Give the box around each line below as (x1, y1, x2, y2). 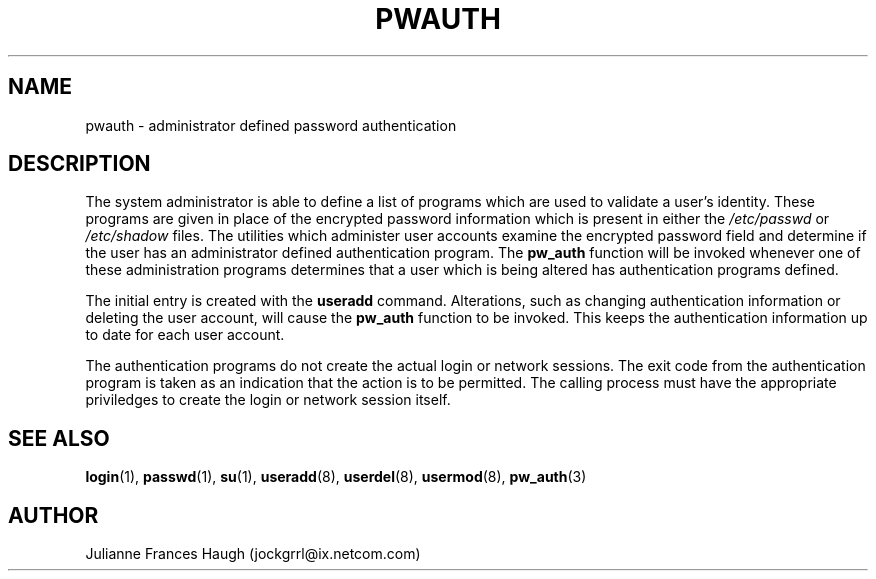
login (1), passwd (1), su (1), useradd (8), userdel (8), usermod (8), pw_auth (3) (85, 468, 587, 486)
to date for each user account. (85, 326, 285, 344)
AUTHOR (8, 502, 99, 528)
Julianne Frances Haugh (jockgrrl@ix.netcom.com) (85, 545, 421, 563)
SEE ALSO (8, 425, 110, 451)
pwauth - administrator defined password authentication (85, 116, 457, 134)
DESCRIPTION (8, 151, 151, 177)
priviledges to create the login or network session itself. (85, 391, 451, 409)
